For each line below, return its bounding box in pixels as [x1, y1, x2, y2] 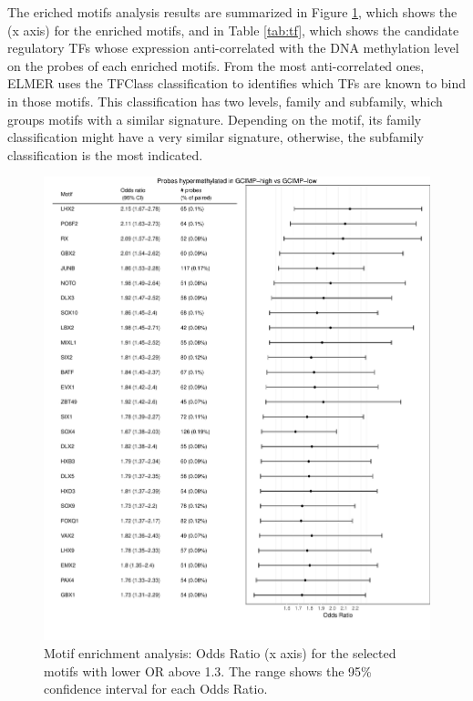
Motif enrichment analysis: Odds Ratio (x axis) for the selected [44, 643, 396, 662]
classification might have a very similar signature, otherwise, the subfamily [7, 127, 424, 147]
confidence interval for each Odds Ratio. [44, 679, 268, 698]
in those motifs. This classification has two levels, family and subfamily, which [7, 91, 443, 110]
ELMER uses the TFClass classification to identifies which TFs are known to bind [7, 74, 467, 93]
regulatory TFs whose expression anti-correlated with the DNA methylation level [7, 38, 459, 57]
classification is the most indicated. [7, 145, 203, 164]
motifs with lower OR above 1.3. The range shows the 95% [44, 661, 372, 680]
